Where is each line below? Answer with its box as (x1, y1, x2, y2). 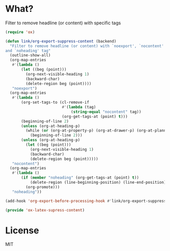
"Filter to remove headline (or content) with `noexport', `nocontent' (10, 44, 164, 49)
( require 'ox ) (5, 29, 35, 34)
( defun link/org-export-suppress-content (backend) (5, 38, 116, 44)
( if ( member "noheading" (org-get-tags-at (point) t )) (21, 175, 139, 180)
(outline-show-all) (10, 53, 51, 58)
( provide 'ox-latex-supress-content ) (5, 207, 85, 213)
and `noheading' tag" (5, 48, 51, 53)
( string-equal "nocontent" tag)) (70, 109, 142, 114)
